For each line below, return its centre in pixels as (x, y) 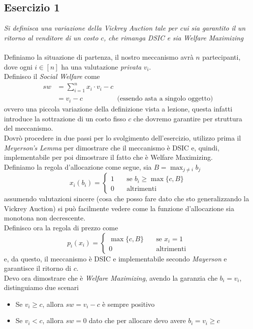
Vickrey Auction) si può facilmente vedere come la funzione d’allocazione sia (119, 208)
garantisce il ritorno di (38, 268)
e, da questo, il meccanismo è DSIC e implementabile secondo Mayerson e (115, 258)
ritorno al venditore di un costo (51, 37)
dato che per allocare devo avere (137, 320)
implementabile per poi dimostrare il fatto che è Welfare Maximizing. (109, 157)
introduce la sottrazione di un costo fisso (65, 118)
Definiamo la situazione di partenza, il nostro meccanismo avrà (99, 56)
